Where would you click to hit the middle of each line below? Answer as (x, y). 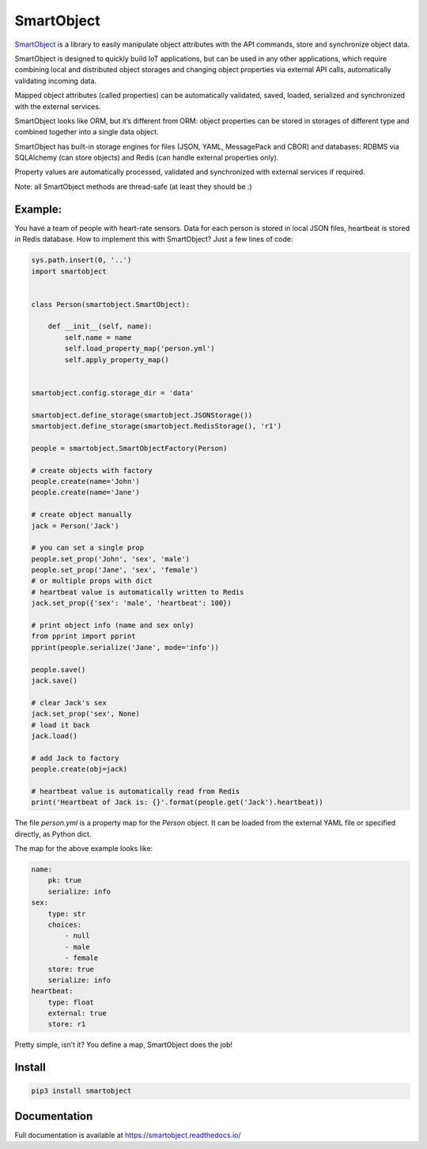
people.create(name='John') (85, 481)
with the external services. (58, 106)
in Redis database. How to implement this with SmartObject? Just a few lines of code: (154, 239)
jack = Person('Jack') (75, 525)
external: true (77, 1013)
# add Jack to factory (75, 758)
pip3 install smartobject (81, 1091)
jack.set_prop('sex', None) (85, 714)
